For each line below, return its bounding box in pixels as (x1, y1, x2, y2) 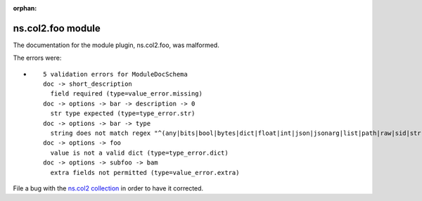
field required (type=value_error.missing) (50, 90, 203, 98)
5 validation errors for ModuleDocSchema (43, 70, 188, 78)
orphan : (13, 4, 37, 12)
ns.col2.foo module (13, 22, 101, 34)
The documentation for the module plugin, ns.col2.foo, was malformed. (13, 41, 219, 49)
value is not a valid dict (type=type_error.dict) (50, 148, 229, 157)
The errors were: (13, 53, 62, 63)
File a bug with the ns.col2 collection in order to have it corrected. (13, 183, 204, 193)
